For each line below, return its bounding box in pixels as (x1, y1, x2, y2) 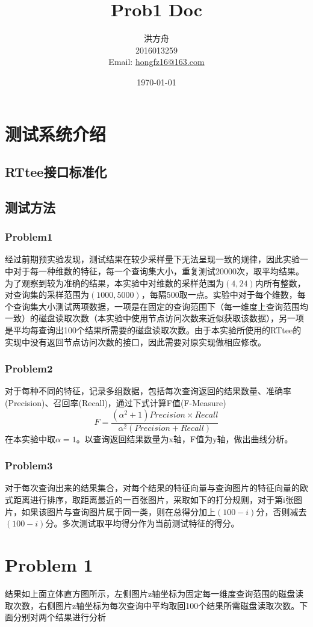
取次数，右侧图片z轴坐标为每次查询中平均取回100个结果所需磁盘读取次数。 (5, 599, 300, 611)
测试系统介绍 (5, 121, 107, 146)
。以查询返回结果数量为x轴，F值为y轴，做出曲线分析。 (76, 432, 293, 445)
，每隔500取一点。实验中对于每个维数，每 (141, 288, 306, 301)
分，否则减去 (256, 505, 307, 517)
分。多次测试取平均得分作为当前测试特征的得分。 (45, 517, 240, 530)
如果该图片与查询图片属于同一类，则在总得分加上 (21, 505, 215, 517)
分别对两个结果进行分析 (13, 611, 106, 623)
